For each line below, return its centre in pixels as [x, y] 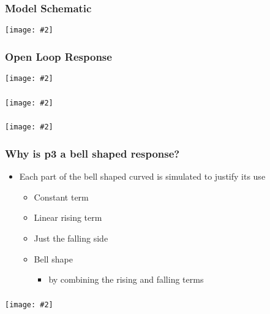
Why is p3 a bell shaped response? [92, 153]
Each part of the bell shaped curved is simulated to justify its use [142, 176]
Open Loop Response [58, 56]
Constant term [61, 197]
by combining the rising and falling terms [126, 279]
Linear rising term [68, 217]
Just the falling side [71, 238]
